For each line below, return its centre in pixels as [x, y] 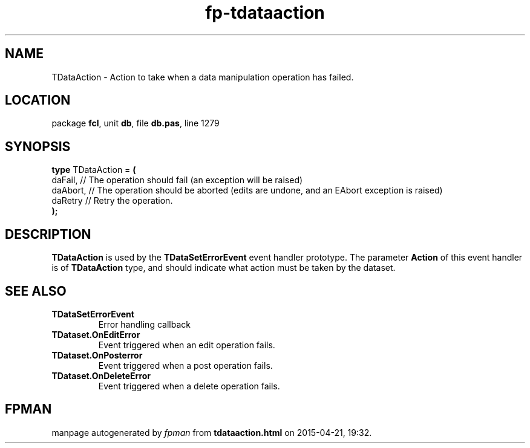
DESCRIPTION [48, 234]
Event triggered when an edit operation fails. [187, 345]
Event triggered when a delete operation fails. [189, 386]
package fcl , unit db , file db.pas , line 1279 [136, 123]
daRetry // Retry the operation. [112, 201]
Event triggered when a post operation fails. [185, 365]
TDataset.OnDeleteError [101, 375]
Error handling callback [144, 324]
